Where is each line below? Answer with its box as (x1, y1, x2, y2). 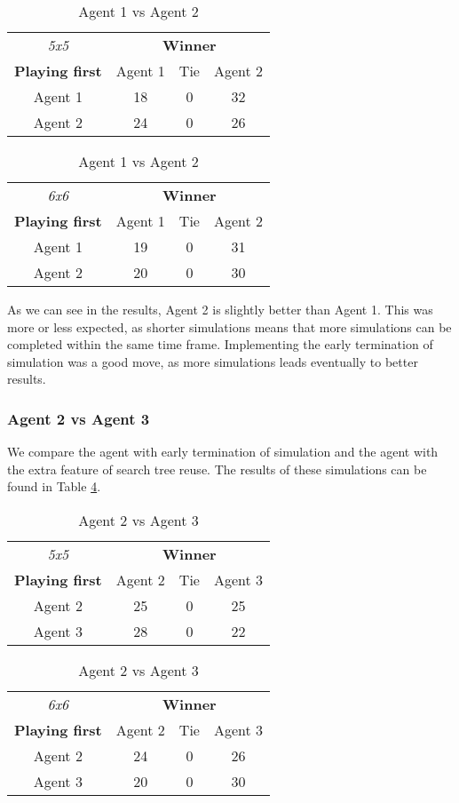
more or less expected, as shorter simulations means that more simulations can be (7, 317, 452, 336)
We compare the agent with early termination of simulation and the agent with (7, 442, 439, 461)
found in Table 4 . (7, 477, 101, 496)
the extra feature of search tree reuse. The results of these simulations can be (7, 459, 427, 478)
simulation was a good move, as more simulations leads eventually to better (7, 352, 418, 370)
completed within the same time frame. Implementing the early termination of (7, 335, 433, 354)
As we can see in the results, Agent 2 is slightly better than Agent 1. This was (7, 300, 433, 318)
